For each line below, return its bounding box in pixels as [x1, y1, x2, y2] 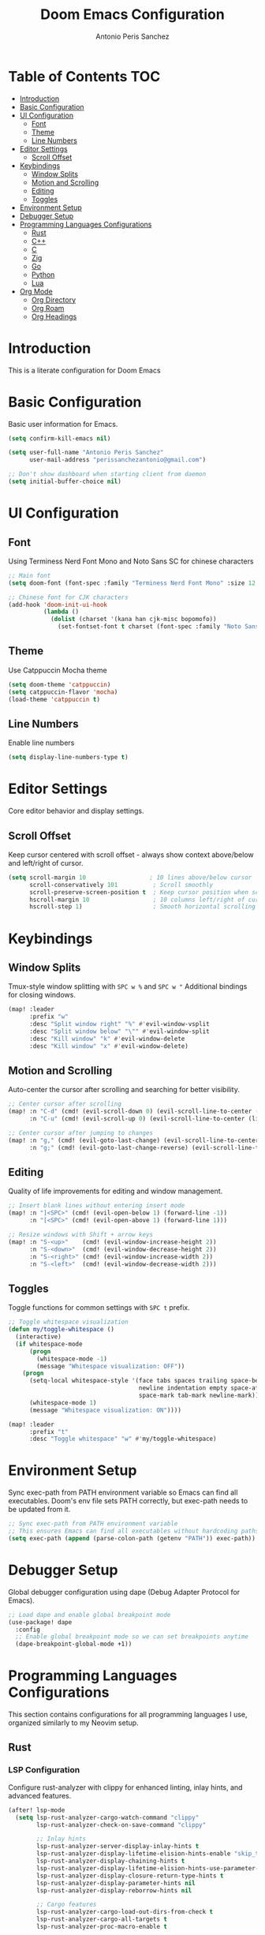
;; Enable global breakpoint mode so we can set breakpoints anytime [15, 1633, 248, 1641]
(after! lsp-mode [8, 1806, 65, 1814]
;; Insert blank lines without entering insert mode [8, 1202, 185, 1210]
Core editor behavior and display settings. [8, 807, 144, 816]
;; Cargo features [36, 1900, 97, 1909]
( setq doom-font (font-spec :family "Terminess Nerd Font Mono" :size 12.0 [8, 578, 263, 587]
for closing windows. [8, 990, 77, 1000]
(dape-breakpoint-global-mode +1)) [15, 1640, 132, 1649]
